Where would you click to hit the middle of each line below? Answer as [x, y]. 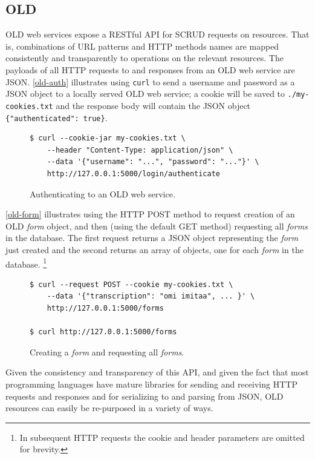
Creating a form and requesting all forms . [107, 352]
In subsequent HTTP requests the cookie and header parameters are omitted [162, 437]
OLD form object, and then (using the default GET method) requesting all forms [157, 226]
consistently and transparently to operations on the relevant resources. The [145, 58]
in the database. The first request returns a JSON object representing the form [152, 238]
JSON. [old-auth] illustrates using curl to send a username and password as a [150, 81]
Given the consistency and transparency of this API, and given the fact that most [157, 372]
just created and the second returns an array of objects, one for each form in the [154, 249]
